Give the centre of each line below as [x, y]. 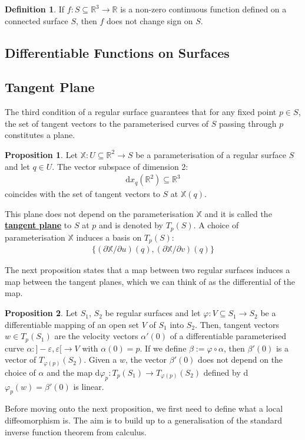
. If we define [163, 348]
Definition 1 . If [35, 9]
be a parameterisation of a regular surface [211, 154]
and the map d [73, 372]
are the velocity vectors [96, 336]
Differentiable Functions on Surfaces [117, 52]
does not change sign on [150, 20]
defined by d [226, 372]
